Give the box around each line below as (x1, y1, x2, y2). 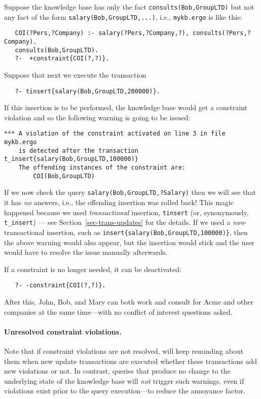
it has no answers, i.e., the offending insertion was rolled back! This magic (4, 196, 234, 207)
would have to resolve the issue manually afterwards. (4, 247, 168, 257)
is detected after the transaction (18, 147, 138, 154)
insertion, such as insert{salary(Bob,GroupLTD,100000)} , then (47, 226, 248, 237)
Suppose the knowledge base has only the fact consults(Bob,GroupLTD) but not (4, 2, 254, 12)
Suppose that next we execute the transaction (4, 69, 146, 80)
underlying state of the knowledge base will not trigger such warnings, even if (4, 375, 244, 386)
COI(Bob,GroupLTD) (33, 172, 95, 180)
